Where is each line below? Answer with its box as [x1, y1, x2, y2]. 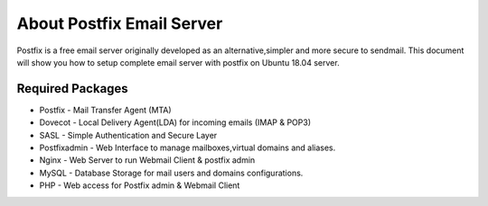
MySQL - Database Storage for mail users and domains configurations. [39, 167, 304, 178]
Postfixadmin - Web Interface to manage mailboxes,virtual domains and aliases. [39, 142, 336, 153]
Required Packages [16, 81, 128, 96]
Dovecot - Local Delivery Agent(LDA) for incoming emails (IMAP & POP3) [39, 117, 312, 128]
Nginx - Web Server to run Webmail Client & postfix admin [39, 155, 256, 166]
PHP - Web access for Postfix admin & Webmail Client [39, 180, 240, 191]
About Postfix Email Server [16, 13, 223, 33]
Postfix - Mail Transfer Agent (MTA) [39, 104, 172, 115]
